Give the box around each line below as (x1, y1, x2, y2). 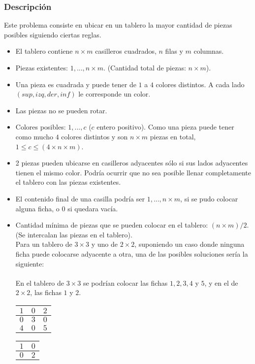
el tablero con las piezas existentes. (15, 177, 121, 187)
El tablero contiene (15, 46, 73, 56)
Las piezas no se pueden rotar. (15, 105, 107, 115)
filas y (165, 46, 183, 56)
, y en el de (204, 277, 238, 288)
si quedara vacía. (67, 203, 118, 213)
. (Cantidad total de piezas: (103, 63, 186, 72)
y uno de (91, 239, 118, 249)
